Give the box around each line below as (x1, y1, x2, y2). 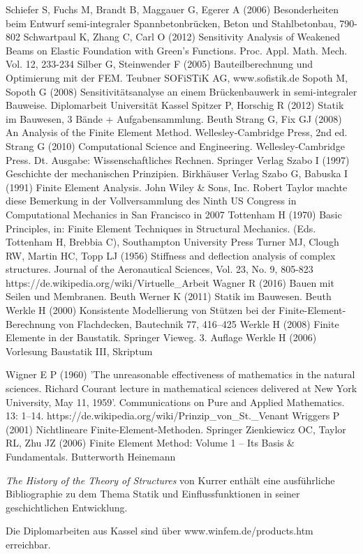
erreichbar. (6, 537, 51, 551)
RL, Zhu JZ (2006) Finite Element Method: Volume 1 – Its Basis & (6, 435, 295, 450)
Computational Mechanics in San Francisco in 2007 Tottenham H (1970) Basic (6, 207, 342, 221)
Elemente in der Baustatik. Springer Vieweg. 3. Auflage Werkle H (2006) (6, 330, 317, 345)
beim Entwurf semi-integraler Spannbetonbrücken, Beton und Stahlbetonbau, (6, 15, 336, 30)
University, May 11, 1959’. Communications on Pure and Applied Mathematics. (6, 394, 345, 409)
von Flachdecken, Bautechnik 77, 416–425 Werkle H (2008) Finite (59, 316, 339, 331)
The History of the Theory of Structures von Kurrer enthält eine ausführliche (6, 472, 335, 487)
